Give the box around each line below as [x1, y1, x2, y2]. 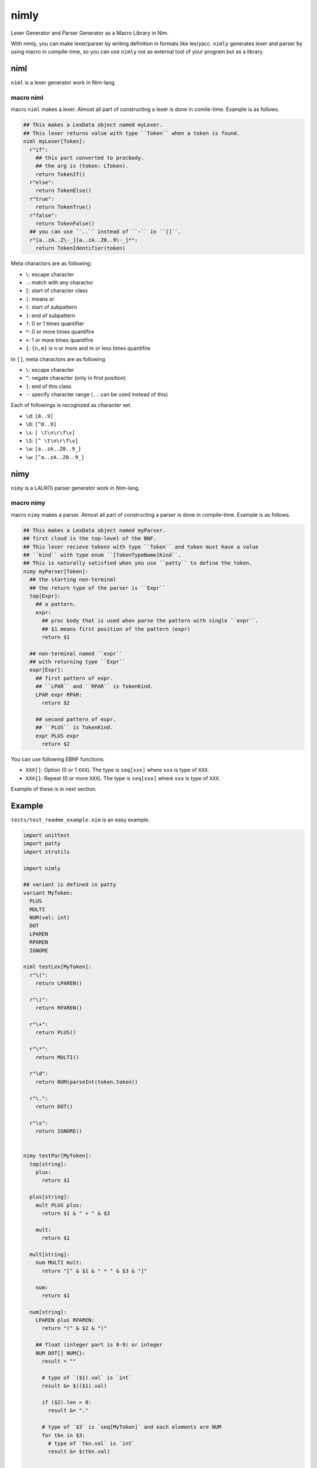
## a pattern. [35, 601, 76, 608]
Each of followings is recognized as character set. [11, 402, 132, 409]
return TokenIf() [35, 171, 86, 177]
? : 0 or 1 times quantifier [25, 320, 85, 327]
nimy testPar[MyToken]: [23, 1153, 92, 1159]
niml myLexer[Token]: [23, 138, 86, 145]
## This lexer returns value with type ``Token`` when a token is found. [23, 130, 240, 136]
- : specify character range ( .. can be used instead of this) [25, 391, 168, 398]
